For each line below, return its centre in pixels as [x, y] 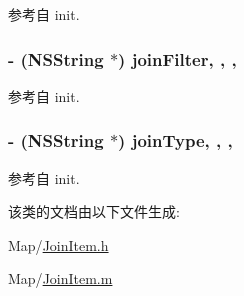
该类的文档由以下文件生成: [94, 211]
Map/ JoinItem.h [58, 244]
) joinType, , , [175, 140]
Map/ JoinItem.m [60, 278]
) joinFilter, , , [177, 58]
